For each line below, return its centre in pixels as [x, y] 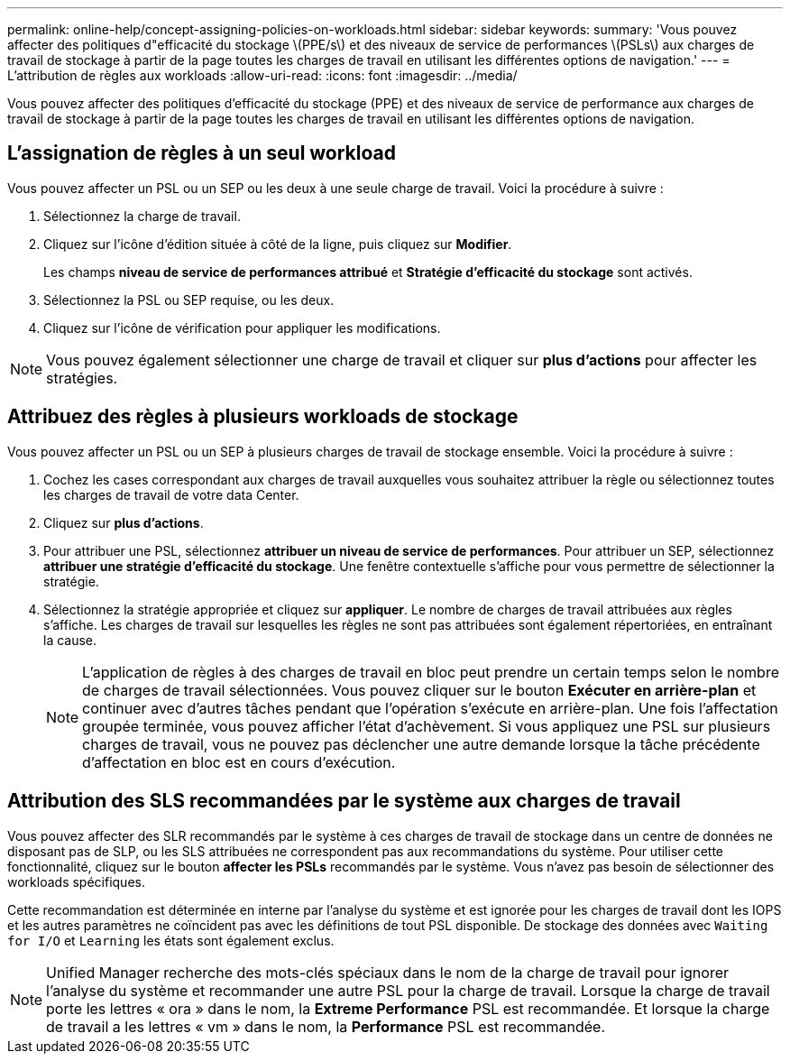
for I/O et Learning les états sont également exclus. [171, 940]
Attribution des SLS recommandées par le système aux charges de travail [344, 801]
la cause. [70, 640]
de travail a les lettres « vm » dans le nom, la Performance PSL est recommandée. [326, 1026]
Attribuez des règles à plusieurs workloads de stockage [263, 417]
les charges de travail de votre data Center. [171, 494]
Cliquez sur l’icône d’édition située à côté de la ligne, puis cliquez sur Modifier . [278, 244]
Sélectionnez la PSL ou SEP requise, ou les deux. [189, 300]
